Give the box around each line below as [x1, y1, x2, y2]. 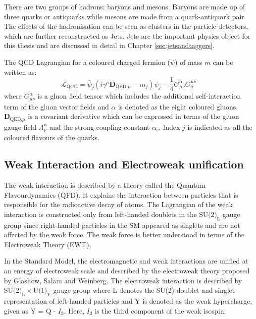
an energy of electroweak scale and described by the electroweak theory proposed [4, 265, 250, 275]
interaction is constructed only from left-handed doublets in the [4, 209, 197, 219]
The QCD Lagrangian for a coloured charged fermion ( [4, 56, 170, 67]
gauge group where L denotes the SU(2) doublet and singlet [53, 285, 235, 295]
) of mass [174, 56, 203, 67]
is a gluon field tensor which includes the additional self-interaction [37, 91, 241, 101]
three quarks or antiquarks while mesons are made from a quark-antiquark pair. [4, 11, 246, 21]
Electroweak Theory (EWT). [4, 239, 91, 249]
